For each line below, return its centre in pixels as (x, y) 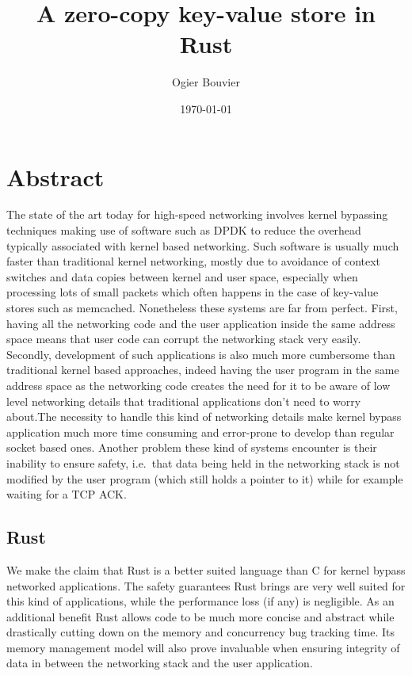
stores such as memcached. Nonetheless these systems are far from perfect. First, (202, 307)
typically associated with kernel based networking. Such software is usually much (203, 245)
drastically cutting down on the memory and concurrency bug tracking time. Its (200, 632)
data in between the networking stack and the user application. (160, 663)
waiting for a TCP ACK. (67, 494)
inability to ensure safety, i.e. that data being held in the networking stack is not (203, 462)
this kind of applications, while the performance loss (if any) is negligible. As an (200, 601)
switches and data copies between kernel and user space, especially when (182, 276)
